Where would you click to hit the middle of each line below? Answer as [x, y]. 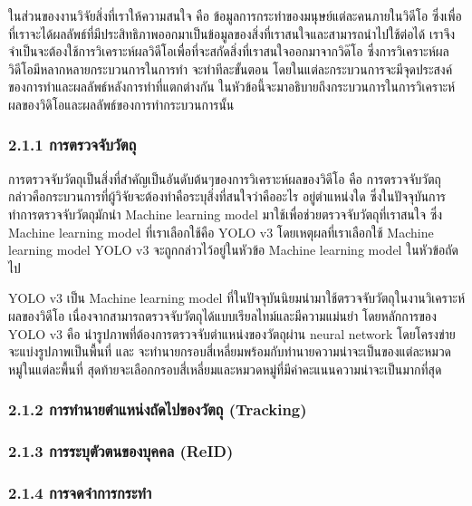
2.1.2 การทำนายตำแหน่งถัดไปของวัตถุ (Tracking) [158, 409]
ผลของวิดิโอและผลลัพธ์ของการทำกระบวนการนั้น [121, 104]
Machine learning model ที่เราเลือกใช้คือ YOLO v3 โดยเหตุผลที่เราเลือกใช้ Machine [221, 232]
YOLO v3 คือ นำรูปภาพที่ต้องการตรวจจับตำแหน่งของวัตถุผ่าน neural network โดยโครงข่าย [232, 333]
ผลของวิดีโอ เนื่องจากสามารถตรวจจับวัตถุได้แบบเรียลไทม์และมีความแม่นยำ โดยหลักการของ [222, 315]
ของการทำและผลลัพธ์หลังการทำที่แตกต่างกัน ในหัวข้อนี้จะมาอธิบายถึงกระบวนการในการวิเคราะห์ [232, 87]
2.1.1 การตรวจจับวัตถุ [72, 145]
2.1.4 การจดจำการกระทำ [80, 492]
